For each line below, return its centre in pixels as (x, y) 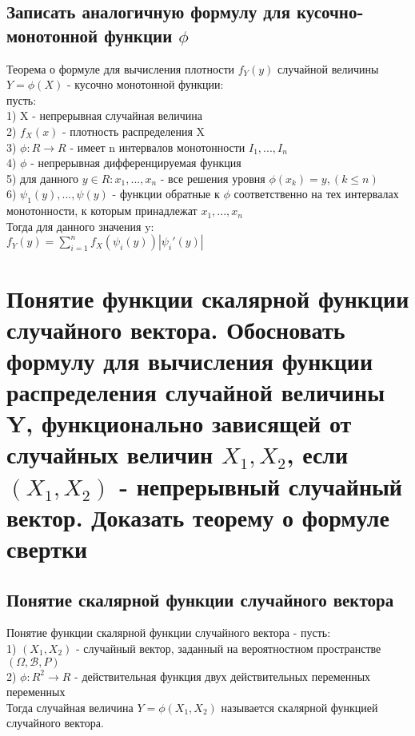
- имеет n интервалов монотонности (158, 147)
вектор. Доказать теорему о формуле (198, 517)
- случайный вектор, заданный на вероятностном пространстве (229, 648)
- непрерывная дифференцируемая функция (136, 163)
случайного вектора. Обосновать (176, 329)
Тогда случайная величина (70, 707)
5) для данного (43, 178)
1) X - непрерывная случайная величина (105, 115)
